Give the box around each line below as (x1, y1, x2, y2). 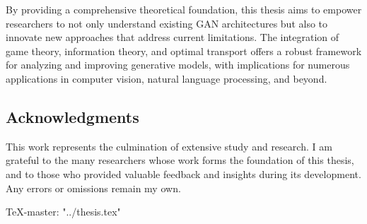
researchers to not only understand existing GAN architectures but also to (6, 16, 328, 30)
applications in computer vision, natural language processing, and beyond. (6, 71, 327, 86)
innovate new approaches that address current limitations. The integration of (6, 30, 339, 45)
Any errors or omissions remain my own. (6, 180, 181, 195)
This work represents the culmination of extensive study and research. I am (6, 138, 332, 153)
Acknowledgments (6, 105, 139, 127)
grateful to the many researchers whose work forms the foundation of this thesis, (6, 153, 354, 167)
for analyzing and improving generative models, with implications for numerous (6, 57, 350, 72)
